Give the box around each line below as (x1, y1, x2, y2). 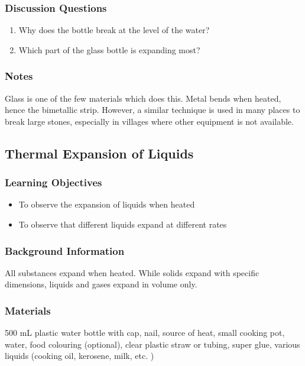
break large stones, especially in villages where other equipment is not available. (5, 115, 294, 127)
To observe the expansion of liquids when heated (18, 198, 195, 210)
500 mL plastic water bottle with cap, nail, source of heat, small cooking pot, (5, 326, 285, 339)
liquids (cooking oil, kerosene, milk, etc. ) (5, 349, 154, 362)
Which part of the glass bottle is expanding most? (18, 43, 200, 56)
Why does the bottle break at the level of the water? (18, 24, 210, 36)
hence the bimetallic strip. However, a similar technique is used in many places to (5, 103, 300, 116)
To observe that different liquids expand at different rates (18, 218, 227, 230)
